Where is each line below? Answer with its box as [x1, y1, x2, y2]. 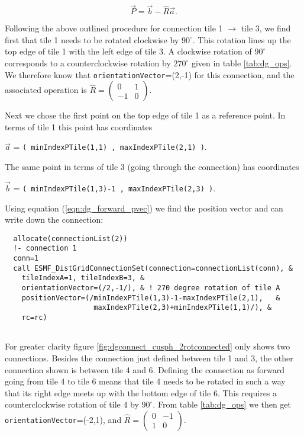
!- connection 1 [13, 244, 77, 253]
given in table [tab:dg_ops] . [191, 57, 292, 69]
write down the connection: [5, 213, 104, 226]
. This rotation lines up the [192, 33, 291, 46]
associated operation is [5, 84, 87, 96]
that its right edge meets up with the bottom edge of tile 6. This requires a [5, 386, 277, 399]
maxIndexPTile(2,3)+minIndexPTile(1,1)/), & [93, 303, 272, 312]
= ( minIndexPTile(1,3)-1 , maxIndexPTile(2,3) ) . [13, 181, 216, 194]
